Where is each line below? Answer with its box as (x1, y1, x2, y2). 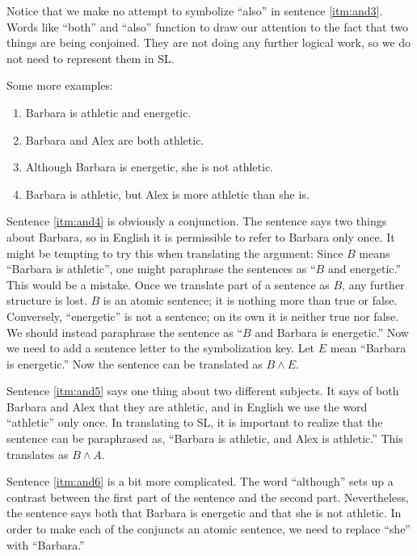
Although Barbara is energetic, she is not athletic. (25, 158, 274, 175)
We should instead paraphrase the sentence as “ (6, 323, 243, 340)
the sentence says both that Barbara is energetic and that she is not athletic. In (6, 504, 402, 521)
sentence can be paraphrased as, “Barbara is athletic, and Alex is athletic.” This (6, 430, 403, 447)
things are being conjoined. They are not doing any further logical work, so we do (6, 34, 411, 51)
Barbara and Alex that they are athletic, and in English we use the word (6, 398, 368, 415)
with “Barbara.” (6, 536, 85, 553)
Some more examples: (6, 77, 113, 94)
